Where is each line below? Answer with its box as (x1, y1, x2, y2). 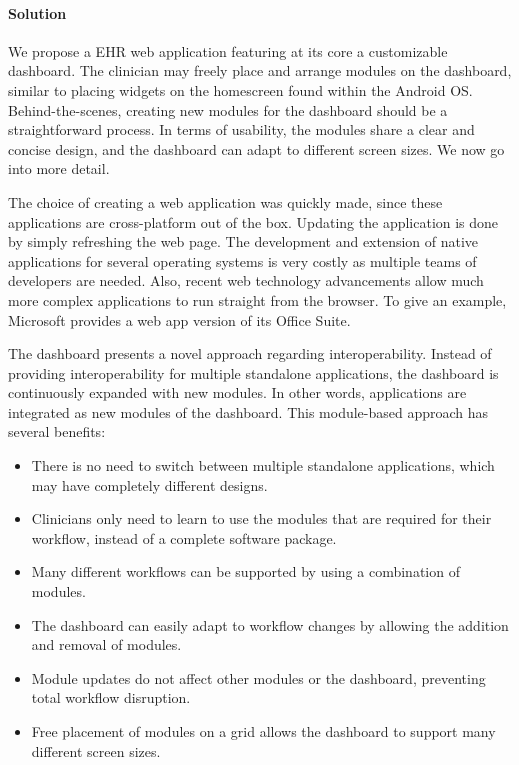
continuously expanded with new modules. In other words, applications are (8, 382, 467, 403)
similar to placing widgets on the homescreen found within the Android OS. (8, 79, 473, 100)
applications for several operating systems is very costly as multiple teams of (8, 250, 477, 271)
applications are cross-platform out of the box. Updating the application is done (8, 211, 499, 232)
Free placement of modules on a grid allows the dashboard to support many (31, 721, 496, 742)
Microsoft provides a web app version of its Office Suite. (8, 309, 351, 330)
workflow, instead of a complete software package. (31, 527, 337, 548)
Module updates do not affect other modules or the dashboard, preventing (31, 667, 486, 688)
